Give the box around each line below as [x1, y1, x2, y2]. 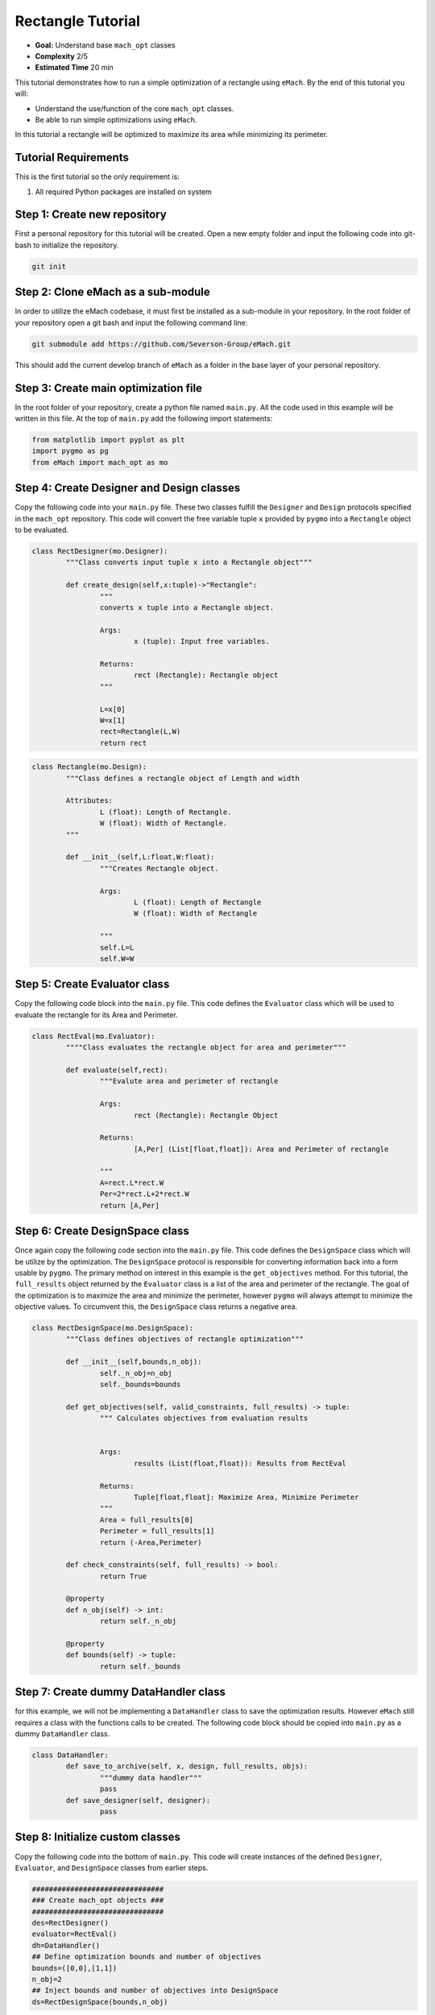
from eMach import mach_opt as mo [31, 458, 168, 467]
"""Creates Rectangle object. [99, 863, 219, 873]
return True [99, 1572, 147, 1581]
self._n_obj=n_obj [99, 1369, 172, 1377]
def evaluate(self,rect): [65, 1065, 168, 1074]
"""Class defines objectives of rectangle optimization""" [65, 1335, 304, 1344]
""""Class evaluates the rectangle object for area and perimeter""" [65, 1043, 346, 1052]
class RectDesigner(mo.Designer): [31, 546, 168, 556]
